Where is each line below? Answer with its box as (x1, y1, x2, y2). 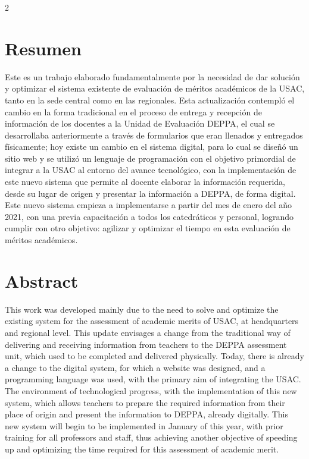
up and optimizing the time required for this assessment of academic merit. (5, 442, 279, 455)
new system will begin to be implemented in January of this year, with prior (5, 419, 283, 432)
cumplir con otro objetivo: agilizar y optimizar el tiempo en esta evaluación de (5, 222, 291, 234)
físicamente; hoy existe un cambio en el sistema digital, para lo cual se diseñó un (5, 140, 298, 153)
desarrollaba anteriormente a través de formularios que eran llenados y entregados (5, 128, 303, 141)
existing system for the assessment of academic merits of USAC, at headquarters (5, 315, 299, 327)
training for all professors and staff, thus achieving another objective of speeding (5, 431, 298, 444)
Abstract (5, 268, 79, 293)
